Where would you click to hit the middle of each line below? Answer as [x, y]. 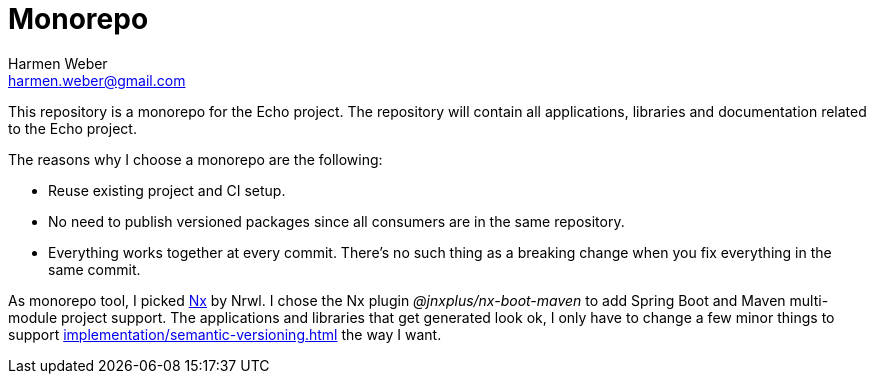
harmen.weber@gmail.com [97, 80]
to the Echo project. [72, 128]
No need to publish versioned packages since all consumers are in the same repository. [336, 221]
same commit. [94, 269]
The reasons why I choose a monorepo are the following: [195, 159]
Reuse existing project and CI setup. [167, 190]
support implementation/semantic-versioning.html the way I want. [225, 334]
